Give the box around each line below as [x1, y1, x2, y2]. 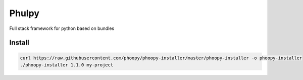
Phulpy [9, 8, 40, 19]
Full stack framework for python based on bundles [9, 25, 115, 31]
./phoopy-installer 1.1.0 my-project [20, 62, 114, 68]
